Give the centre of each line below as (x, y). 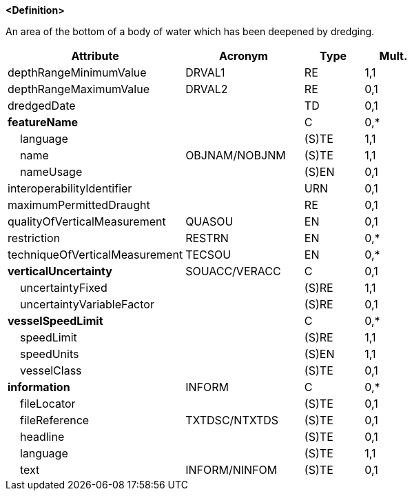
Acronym (244, 56)
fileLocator (48, 404)
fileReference (55, 420)
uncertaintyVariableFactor (87, 304)
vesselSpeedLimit (55, 321)
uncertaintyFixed (64, 288)
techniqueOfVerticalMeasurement (95, 255)
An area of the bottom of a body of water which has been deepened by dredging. (190, 31)
